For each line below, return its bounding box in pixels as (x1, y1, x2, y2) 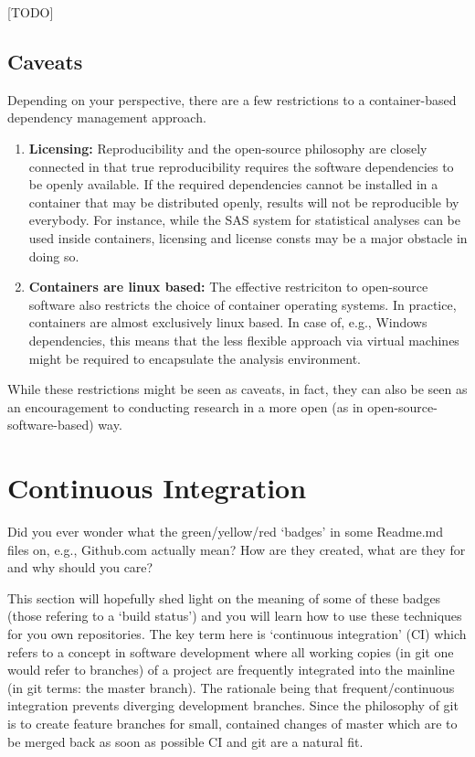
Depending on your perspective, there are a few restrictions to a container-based (7, 90, 457, 109)
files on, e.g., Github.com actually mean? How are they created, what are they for (7, 539, 466, 559)
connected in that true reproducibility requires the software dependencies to (28, 156, 454, 176)
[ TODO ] (7, 3, 54, 21)
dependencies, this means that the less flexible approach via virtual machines (28, 330, 459, 349)
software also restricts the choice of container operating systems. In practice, (28, 294, 457, 314)
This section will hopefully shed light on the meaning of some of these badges (7, 588, 441, 607)
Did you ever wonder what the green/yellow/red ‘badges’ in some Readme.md (7, 522, 444, 541)
